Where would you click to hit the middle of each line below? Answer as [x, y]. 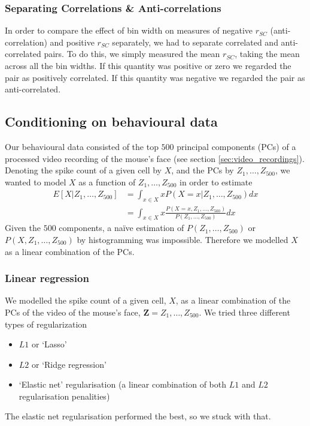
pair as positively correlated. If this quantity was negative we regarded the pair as [155, 77]
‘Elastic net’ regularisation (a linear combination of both [123, 384]
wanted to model [36, 181]
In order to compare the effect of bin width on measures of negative [129, 30]
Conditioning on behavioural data [111, 121]
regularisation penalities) [64, 396]
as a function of [107, 181]
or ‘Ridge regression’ [69, 364]
